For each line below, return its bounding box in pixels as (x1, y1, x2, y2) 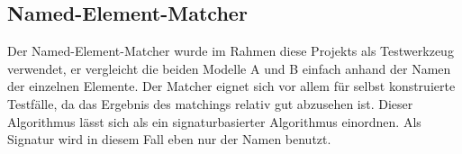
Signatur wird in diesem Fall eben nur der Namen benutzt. (7, 130, 331, 149)
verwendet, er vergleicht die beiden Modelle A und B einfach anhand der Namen (7, 59, 451, 77)
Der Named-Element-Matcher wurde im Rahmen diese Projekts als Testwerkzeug (7, 41, 454, 60)
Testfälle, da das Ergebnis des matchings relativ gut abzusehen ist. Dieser (7, 94, 413, 113)
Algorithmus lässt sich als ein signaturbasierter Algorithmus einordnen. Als (7, 112, 421, 131)
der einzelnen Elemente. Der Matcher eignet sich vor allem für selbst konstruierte (7, 77, 456, 95)
